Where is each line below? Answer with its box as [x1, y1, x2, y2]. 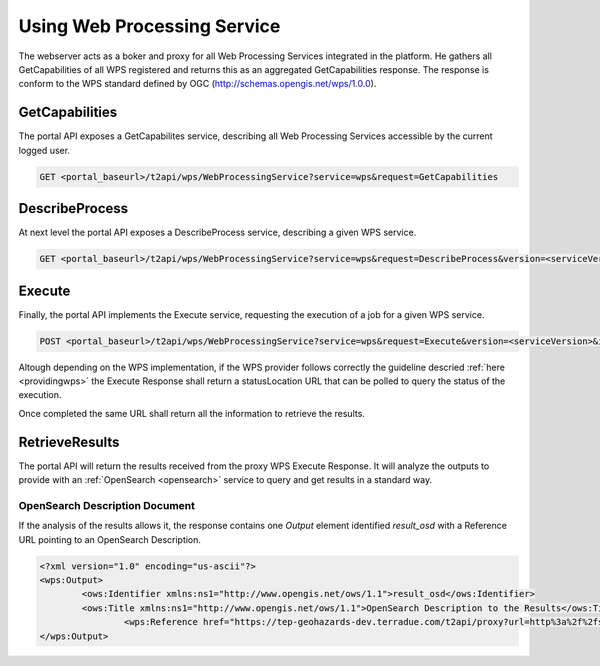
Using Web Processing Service [18, 15, 281, 37]
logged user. [18, 144, 70, 156]
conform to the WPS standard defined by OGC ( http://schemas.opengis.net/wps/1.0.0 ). [18, 78, 377, 90]
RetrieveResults [18, 433, 120, 450]
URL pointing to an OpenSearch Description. [18, 533, 202, 545]
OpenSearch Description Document [18, 498, 195, 512]
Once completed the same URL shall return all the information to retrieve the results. [18, 407, 365, 419]
